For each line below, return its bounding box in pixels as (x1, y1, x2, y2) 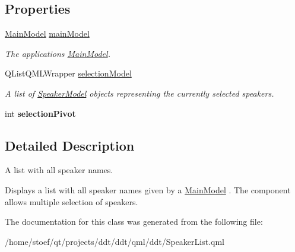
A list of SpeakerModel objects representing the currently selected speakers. (5, 87, 274, 99)
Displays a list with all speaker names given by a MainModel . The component (5, 183, 291, 196)
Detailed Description (5, 136, 135, 154)
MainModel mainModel (5, 27, 90, 40)
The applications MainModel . (5, 47, 110, 59)
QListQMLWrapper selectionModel (5, 67, 132, 79)
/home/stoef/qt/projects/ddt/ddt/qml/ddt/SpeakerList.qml (5, 235, 225, 247)
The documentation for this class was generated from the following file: (5, 215, 263, 228)
